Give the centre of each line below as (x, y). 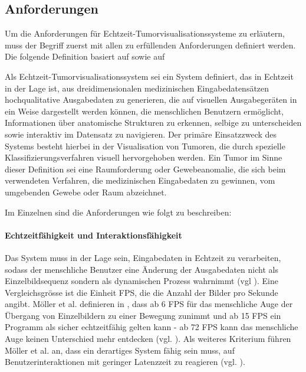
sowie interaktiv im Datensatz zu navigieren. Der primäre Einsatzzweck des (141, 134)
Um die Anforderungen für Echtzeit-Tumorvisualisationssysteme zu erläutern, (145, 33)
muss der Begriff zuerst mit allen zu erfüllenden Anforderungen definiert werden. (150, 45)
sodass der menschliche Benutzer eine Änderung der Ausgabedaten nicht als (142, 269)
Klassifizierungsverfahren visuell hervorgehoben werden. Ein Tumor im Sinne (144, 157)
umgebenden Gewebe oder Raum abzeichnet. (86, 192)
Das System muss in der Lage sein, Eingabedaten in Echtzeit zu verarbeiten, (143, 257)
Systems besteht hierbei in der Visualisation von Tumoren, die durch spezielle (145, 146)
